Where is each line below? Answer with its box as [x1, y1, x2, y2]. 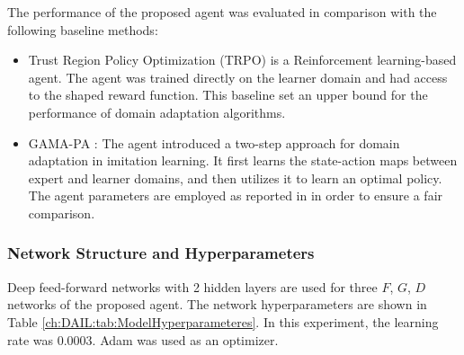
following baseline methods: [7, 20, 158, 39]
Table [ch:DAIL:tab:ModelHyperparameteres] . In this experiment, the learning [7, 312, 439, 331]
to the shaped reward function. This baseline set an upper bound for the [28, 85, 428, 104]
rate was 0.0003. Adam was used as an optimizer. [7, 330, 279, 349]
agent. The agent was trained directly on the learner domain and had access [28, 67, 448, 86]
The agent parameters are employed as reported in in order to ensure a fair [28, 186, 443, 205]
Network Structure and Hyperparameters [7, 242, 315, 264]
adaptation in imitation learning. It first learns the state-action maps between [28, 151, 458, 170]
